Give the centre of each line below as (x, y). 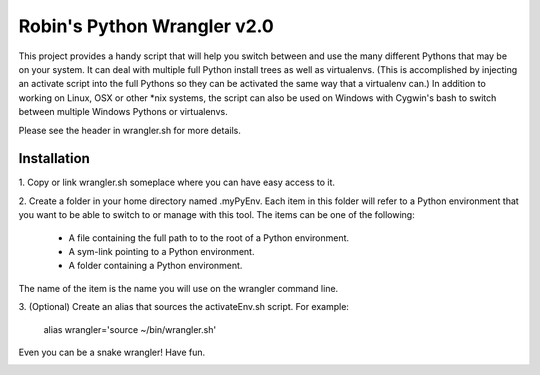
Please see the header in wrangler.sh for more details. (130, 130)
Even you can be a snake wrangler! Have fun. (112, 352)
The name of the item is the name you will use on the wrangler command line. (178, 288)
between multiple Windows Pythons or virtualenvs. (123, 112)
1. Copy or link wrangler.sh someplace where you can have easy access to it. (176, 182)
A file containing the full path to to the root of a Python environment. (209, 237)
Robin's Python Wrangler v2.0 (146, 26)
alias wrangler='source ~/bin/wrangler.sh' (130, 329)
